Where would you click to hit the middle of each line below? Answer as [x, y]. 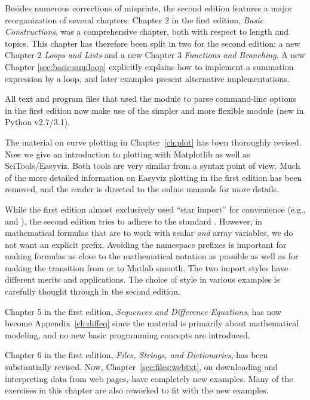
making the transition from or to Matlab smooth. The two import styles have [147, 267]
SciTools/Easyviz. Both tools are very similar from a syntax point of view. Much [153, 166]
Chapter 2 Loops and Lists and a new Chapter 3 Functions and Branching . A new [155, 55]
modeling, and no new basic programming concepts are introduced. [128, 334]
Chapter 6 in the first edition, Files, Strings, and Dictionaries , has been [136, 355]
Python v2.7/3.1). [38, 122]
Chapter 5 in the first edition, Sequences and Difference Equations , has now [143, 311]
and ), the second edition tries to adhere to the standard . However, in [133, 221]
